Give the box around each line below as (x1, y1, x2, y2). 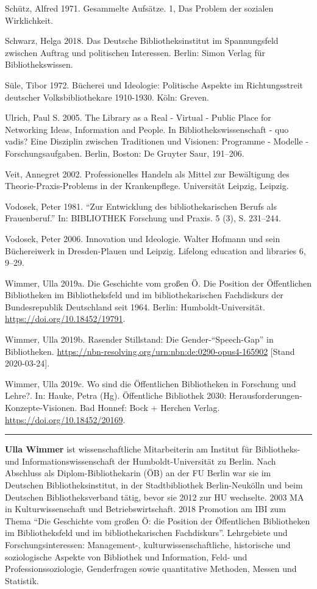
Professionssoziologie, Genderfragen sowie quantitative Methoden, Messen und (5, 562, 297, 575)
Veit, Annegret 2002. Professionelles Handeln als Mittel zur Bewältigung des (5, 167, 290, 180)
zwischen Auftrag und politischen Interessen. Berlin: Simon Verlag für (5, 46, 265, 59)
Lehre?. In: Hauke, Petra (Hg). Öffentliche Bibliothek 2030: (5, 389, 227, 402)
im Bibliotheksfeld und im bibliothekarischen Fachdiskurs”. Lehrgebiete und (5, 526, 288, 539)
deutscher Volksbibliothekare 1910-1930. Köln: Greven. (5, 90, 209, 103)
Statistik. (5, 574, 39, 587)
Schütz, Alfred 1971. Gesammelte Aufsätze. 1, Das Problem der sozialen (5, 2, 274, 14)
